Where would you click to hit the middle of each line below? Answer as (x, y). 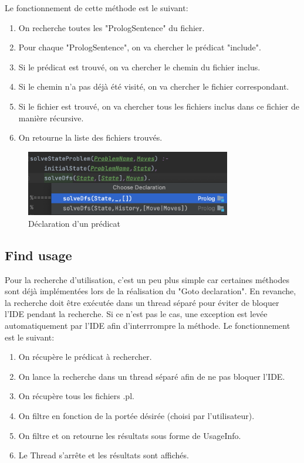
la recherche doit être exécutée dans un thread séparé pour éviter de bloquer (142, 302)
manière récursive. (51, 118)
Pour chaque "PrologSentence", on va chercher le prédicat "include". (140, 47)
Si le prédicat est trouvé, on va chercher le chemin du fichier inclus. (139, 67)
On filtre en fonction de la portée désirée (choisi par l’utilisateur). (136, 415)
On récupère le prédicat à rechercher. (85, 357)
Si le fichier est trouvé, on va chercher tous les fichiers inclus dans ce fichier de (159, 106)
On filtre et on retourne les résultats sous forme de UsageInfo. (130, 435)
